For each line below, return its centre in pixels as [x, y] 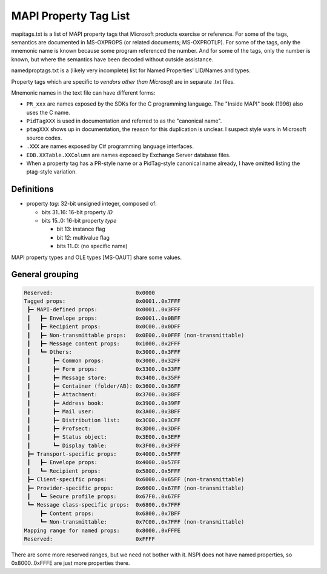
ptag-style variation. [51, 172]
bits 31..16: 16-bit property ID [77, 212]
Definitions [32, 189]
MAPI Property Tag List [71, 16]
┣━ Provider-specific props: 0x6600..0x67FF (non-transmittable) [136, 488]
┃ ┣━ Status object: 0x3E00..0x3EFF [104, 437]
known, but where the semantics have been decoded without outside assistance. [112, 59]
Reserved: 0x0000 [90, 292]
